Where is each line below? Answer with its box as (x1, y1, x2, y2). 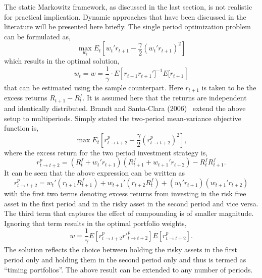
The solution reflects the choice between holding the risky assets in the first (4, 244, 237, 255)
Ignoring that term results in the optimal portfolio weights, (4, 217, 187, 228)
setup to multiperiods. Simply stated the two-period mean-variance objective (4, 113, 241, 123)
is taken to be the (201, 82, 256, 93)
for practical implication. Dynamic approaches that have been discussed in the (4, 11, 246, 22)
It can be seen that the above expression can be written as (4, 168, 185, 178)
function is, (4, 123, 39, 133)
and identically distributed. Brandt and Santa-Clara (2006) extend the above (4, 102, 246, 113)
